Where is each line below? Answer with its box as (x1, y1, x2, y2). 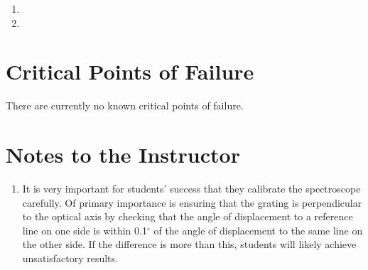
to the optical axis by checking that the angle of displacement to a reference (22, 209, 353, 224)
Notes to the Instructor (6, 140, 240, 169)
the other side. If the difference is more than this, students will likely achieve (22, 237, 357, 252)
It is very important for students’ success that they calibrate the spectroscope (22, 181, 361, 196)
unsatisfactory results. (22, 251, 118, 265)
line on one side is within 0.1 (22, 222, 147, 237)
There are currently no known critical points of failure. (6, 98, 244, 113)
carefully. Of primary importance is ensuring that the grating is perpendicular (22, 195, 362, 210)
